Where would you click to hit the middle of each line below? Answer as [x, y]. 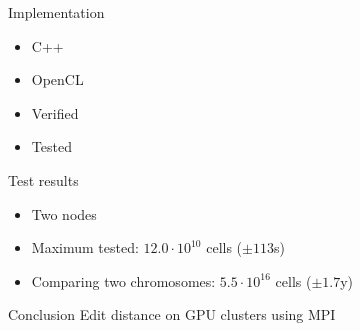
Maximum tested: [85, 247]
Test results [43, 179]
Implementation [56, 12]
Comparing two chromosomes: [123, 280]
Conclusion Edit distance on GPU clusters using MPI [172, 314]
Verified [55, 112]
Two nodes [64, 213]
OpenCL [57, 79]
